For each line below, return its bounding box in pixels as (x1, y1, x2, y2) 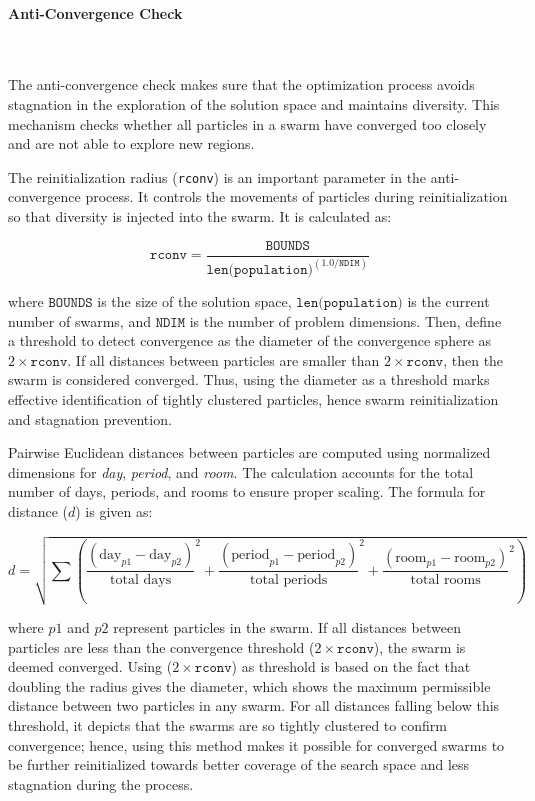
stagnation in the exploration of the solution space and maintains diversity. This (8, 93, 500, 114)
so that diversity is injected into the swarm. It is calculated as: (8, 206, 392, 227)
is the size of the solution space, (97, 290, 292, 311)
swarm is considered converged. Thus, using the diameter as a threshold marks (8, 369, 490, 390)
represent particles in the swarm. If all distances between (113, 617, 461, 638)
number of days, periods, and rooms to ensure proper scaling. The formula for (8, 481, 486, 502)
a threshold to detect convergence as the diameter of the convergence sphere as (8, 330, 492, 351)
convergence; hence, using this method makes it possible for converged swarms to (8, 734, 505, 755)
